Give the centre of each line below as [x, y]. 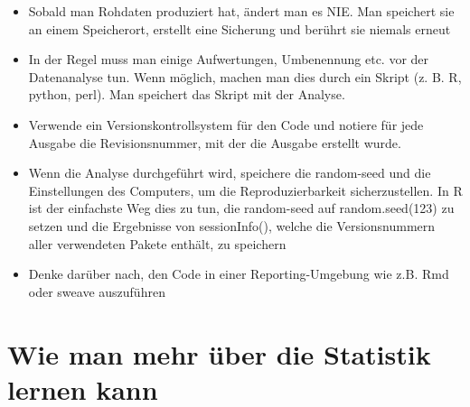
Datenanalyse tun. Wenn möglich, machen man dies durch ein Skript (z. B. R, [245, 76]
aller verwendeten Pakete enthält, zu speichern [157, 243]
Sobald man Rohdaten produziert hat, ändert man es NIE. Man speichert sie [241, 11]
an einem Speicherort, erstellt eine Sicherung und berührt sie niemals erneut [240, 28]
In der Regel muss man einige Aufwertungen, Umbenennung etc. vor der [229, 59]
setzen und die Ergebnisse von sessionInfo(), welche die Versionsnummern [232, 225]
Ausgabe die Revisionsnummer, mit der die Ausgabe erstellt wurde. [215, 142]
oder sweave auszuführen [97, 291]
